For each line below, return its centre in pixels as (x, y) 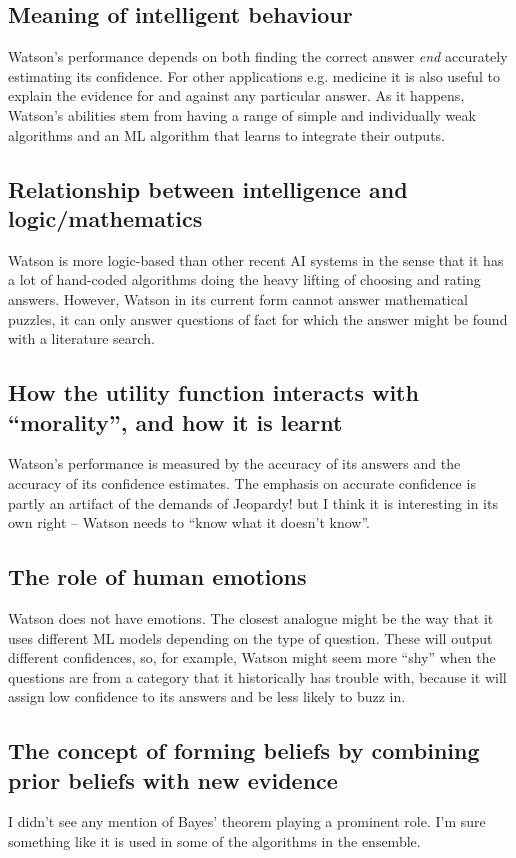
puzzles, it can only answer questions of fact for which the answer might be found (258, 318)
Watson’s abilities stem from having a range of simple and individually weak (242, 114)
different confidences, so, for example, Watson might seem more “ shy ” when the (252, 657)
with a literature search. (81, 338)
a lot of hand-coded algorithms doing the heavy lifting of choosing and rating (244, 279)
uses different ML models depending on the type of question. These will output (250, 637)
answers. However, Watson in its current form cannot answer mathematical (238, 298)
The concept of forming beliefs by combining (244, 750)
